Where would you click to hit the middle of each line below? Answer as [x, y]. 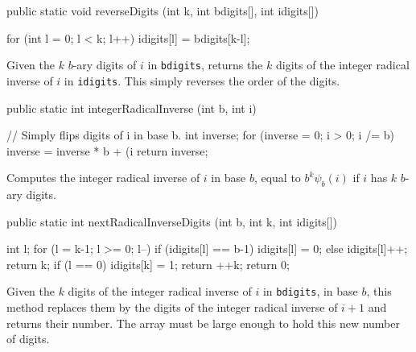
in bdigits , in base [310, 291]
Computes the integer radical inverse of [103, 178]
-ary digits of [105, 65]
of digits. [28, 339]
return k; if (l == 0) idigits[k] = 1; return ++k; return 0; [148, 264]
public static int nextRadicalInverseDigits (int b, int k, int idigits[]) [172, 221]
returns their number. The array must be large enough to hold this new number [204, 323]
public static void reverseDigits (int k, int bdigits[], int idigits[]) [163, 10]
